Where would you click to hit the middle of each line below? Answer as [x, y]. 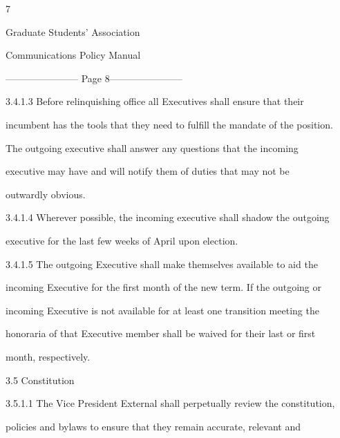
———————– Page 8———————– [94, 78]
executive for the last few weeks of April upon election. [122, 240]
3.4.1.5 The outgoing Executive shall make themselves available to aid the [162, 264]
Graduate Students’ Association [73, 31]
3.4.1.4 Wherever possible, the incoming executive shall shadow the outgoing [168, 217]
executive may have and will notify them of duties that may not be [148, 171]
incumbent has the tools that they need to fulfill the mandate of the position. [169, 124]
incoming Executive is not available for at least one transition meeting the [162, 310]
